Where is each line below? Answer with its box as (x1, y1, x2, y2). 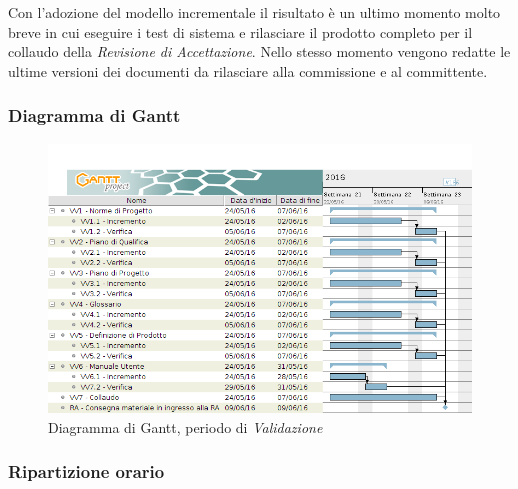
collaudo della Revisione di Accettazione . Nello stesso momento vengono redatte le (8, 41, 511, 62)
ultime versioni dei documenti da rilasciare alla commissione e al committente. (8, 60, 488, 81)
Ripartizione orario (8, 459, 165, 484)
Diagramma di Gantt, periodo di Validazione (48, 416, 323, 437)
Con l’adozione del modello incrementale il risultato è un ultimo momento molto (8, 2, 501, 22)
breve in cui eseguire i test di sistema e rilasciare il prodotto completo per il (8, 21, 473, 42)
